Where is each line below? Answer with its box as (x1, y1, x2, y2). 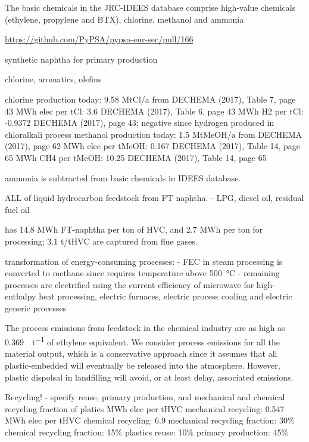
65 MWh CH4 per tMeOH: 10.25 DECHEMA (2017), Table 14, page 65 (5, 151, 267, 163)
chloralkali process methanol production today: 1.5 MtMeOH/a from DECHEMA (5, 128, 302, 140)
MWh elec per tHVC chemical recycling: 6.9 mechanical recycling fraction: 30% (5, 414, 295, 426)
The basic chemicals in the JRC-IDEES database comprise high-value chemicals (5, 1, 296, 13)
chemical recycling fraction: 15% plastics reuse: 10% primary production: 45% (5, 425, 289, 438)
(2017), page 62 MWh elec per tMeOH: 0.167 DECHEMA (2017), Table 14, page (5, 140, 301, 152)
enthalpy (5, 290, 36, 302)
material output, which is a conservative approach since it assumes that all (5, 347, 277, 360)
